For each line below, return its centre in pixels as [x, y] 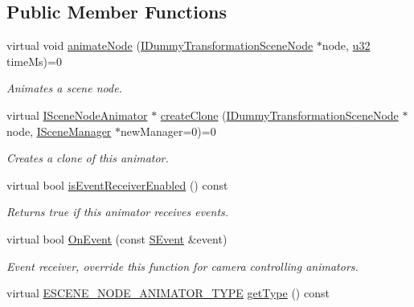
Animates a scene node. [64, 88]
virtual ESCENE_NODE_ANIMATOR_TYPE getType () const [168, 293]
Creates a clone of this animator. [88, 158]
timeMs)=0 [34, 61]
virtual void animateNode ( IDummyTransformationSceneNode [160, 45]
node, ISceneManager [59, 131]
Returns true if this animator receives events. [118, 212]
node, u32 [346, 45]
